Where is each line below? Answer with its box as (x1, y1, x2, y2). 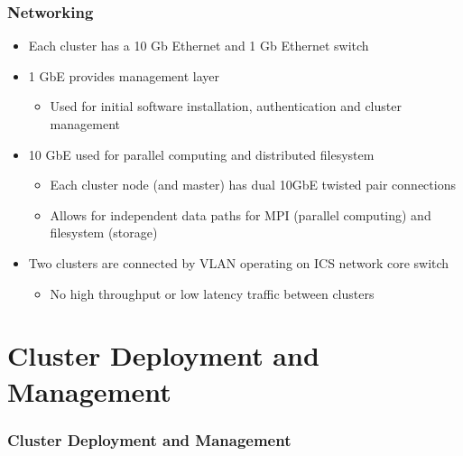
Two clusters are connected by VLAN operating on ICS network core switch (28, 253, 449, 272)
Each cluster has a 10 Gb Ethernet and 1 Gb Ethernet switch (28, 36, 369, 55)
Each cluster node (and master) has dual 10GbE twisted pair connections (50, 175, 456, 194)
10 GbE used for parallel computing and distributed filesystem (28, 144, 375, 163)
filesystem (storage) (50, 223, 158, 242)
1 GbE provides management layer (28, 66, 220, 85)
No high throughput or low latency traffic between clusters (50, 284, 375, 302)
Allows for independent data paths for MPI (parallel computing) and (50, 205, 431, 224)
